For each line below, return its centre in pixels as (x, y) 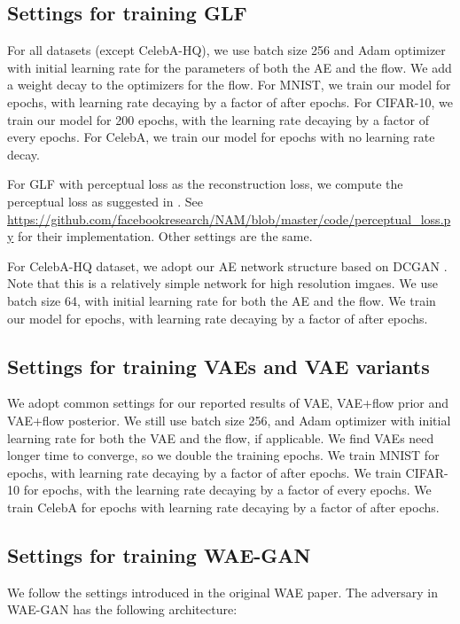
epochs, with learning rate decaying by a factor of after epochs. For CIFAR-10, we (230, 101)
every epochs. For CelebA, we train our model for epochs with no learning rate (221, 137)
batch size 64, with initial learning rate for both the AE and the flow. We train (222, 300)
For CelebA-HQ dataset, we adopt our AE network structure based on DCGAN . (227, 265)
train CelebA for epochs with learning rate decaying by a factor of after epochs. (223, 507)
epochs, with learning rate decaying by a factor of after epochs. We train (204, 472)
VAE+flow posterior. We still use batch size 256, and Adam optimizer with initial (229, 420)
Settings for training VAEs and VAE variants (218, 366)
